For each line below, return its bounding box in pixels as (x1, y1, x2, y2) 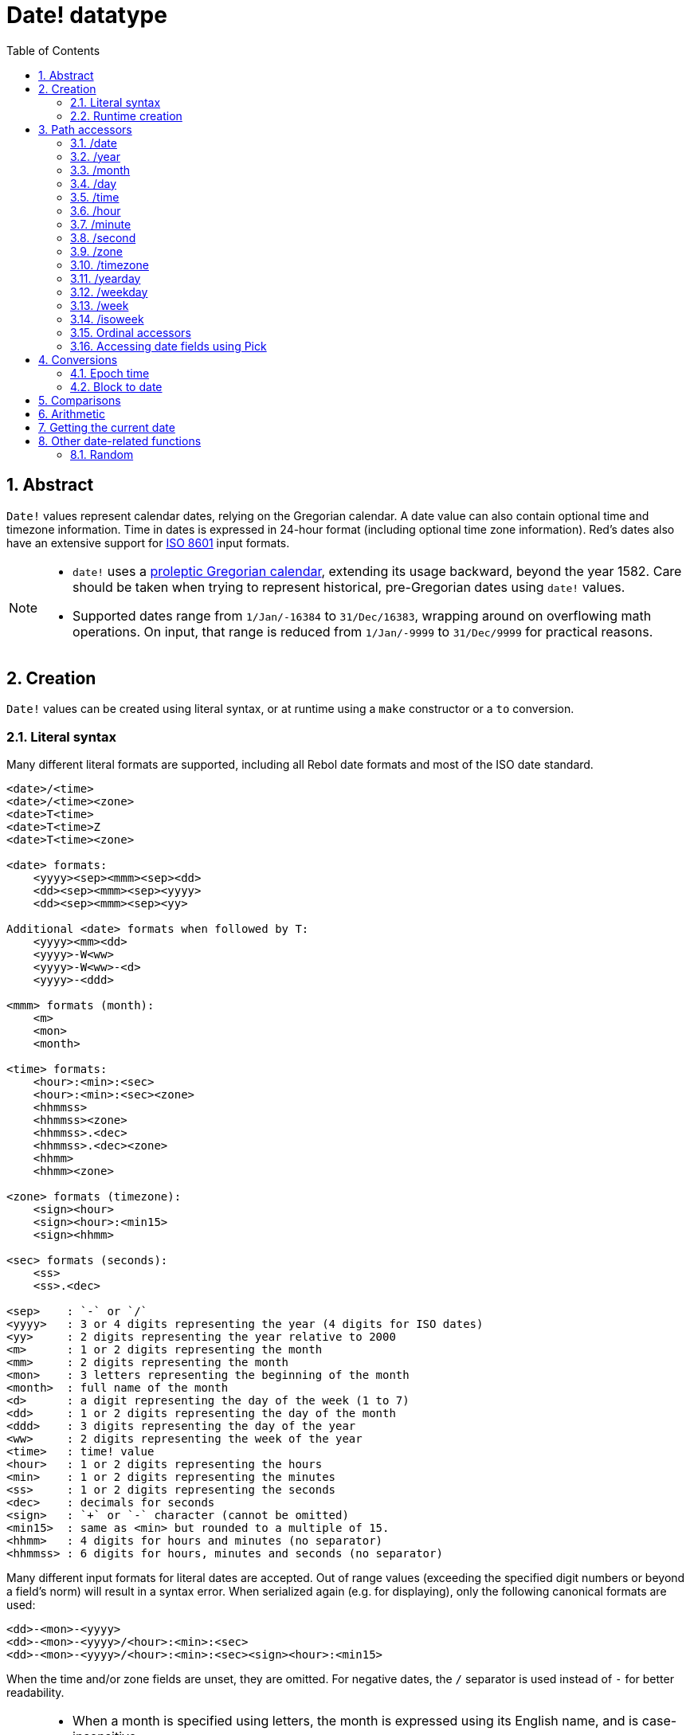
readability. (6, 1686, 65, 1700)
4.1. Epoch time (70, 366, 150, 380)
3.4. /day (70, 176, 117, 190)
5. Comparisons (38, 393, 121, 407)
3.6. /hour (70, 203, 121, 217)
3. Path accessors (38, 122, 132, 136)
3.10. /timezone (70, 257, 149, 272)
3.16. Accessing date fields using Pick (70, 339, 267, 353)
